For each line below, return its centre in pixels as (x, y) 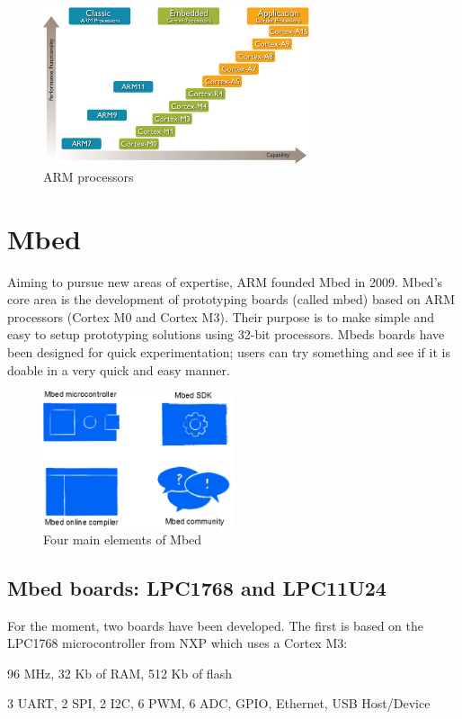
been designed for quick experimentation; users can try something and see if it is (229, 351)
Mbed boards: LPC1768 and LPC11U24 (197, 587)
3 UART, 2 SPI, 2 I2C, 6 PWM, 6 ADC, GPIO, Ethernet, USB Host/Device (219, 703)
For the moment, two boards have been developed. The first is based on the (215, 625)
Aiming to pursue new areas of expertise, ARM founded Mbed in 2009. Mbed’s (225, 281)
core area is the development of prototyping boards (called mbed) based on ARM (231, 299)
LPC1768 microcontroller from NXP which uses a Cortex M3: (178, 643)
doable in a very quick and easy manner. (119, 369)
